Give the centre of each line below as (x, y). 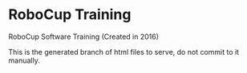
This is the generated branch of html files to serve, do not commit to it (123, 52)
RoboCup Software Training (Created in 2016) (83, 36)
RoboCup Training (70, 15)
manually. (24, 60)
